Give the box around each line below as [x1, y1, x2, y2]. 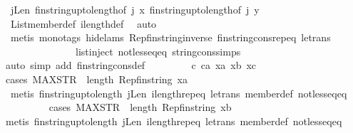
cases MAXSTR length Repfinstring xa [6, 71, 188, 86]
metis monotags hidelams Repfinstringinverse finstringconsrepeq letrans [10, 30, 331, 45]
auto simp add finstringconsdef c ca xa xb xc [6, 58, 257, 73]
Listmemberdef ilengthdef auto [10, 16, 157, 31]
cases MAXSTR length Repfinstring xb [48, 100, 232, 115]
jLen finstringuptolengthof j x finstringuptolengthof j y [10, 2, 260, 16]
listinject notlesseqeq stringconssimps [75, 43, 241, 58]
